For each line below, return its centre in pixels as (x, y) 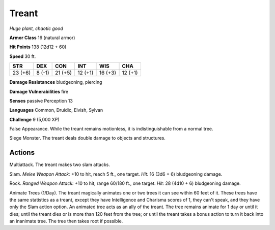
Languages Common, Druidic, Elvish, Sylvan (56, 110)
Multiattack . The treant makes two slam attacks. (60, 165)
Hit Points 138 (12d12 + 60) (38, 47)
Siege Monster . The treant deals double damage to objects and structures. (87, 138)
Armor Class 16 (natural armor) (42, 38)
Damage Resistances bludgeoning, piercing (56, 82)
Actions (22, 153)
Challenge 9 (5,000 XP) (34, 119)
